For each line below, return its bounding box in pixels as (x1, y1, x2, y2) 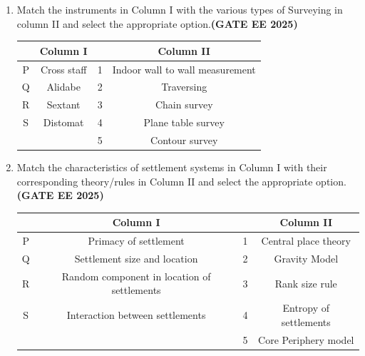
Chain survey (155, 97, 213, 112)
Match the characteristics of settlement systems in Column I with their (16, 160, 327, 174)
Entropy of (282, 300, 330, 315)
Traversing (161, 79, 207, 94)
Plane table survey (143, 115, 225, 130)
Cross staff (40, 61, 87, 76)
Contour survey (150, 132, 218, 147)
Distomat (43, 115, 84, 130)
